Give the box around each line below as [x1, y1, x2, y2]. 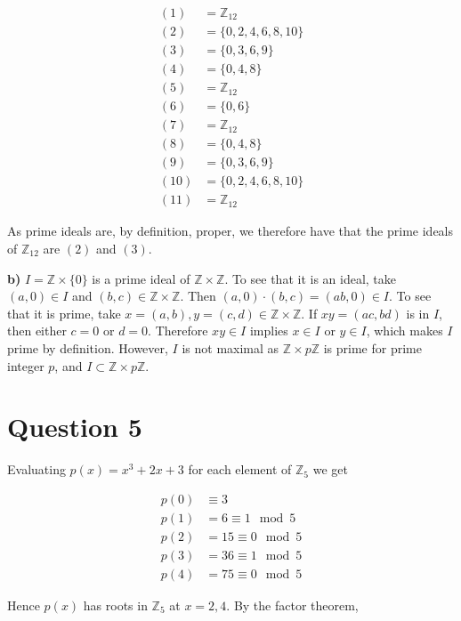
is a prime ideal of [92, 269, 190, 287]
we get [312, 460, 348, 479]
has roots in [83, 595, 148, 614]
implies [249, 321, 288, 340]
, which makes [366, 321, 443, 340]
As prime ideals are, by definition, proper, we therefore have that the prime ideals [7, 222, 454, 240]
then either [7, 321, 67, 340]
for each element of [188, 460, 292, 479]
